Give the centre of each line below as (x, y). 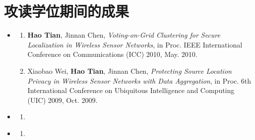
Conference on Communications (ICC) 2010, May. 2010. (112, 54)
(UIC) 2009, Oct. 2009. (63, 100)
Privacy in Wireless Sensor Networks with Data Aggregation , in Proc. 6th (139, 80)
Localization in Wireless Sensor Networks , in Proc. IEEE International (135, 44)
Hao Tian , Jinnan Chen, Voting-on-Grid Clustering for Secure (124, 35)
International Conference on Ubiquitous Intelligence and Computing (131, 90)
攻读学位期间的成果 (67, 11)
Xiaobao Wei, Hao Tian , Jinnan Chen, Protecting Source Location (129, 70)
